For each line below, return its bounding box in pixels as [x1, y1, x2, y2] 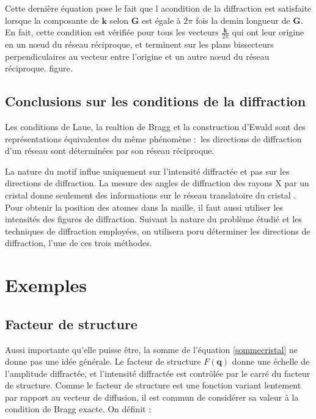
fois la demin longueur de [196, 13, 290, 26]
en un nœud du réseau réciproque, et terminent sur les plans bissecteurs [5, 38, 274, 51]
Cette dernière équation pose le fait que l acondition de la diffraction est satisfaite [5, 2, 312, 14]
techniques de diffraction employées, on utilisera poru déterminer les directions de [5, 224, 310, 237]
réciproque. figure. [5, 62, 73, 75]
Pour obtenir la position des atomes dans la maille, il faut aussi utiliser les [5, 200, 283, 213]
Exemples [5, 272, 87, 297]
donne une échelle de [232, 355, 310, 368]
